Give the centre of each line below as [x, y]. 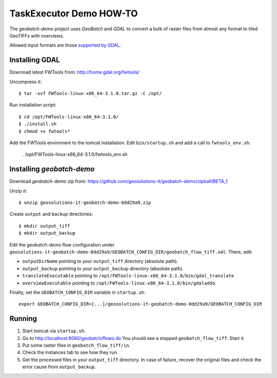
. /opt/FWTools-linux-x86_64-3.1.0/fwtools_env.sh [75, 155]
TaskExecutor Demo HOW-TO [74, 13]
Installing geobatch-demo [52, 169]
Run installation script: [33, 105]
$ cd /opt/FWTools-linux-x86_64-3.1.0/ [69, 117]
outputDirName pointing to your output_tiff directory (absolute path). [100, 261]
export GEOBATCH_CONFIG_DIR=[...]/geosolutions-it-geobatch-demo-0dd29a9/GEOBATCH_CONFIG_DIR [140, 304]
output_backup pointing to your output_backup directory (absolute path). [103, 268]
